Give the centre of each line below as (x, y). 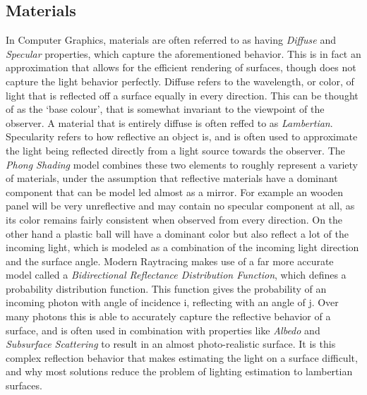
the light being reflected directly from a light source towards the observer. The (175, 150)
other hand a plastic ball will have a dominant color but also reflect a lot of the (177, 233)
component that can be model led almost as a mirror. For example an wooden (175, 192)
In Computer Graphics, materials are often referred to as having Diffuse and (171, 40)
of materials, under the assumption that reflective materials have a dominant (172, 178)
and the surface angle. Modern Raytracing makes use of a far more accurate (170, 261)
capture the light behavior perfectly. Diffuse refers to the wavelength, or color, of (180, 81)
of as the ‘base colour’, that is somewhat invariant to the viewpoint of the (165, 109)
